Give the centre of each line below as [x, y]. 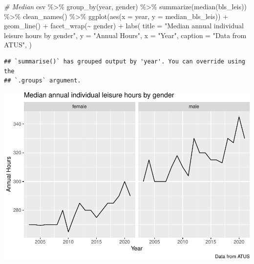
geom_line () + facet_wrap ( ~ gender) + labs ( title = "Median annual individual [124, 26]
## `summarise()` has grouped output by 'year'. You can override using [125, 61]
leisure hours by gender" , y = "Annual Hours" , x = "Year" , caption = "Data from [125, 35]
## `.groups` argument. [42, 81]
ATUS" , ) [18, 45]
